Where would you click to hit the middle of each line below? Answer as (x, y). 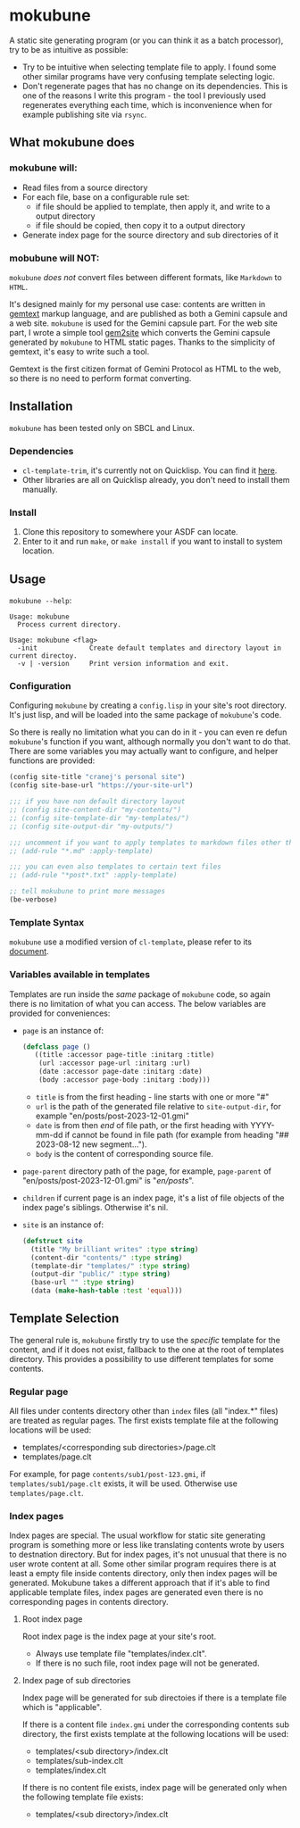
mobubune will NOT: (54, 258)
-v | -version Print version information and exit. (123, 664)
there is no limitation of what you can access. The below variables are (137, 1003)
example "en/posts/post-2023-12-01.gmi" (112, 1116)
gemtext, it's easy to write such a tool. (79, 351)
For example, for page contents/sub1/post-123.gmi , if (108, 1475)
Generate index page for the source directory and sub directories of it (150, 235)
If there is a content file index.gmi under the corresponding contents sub (156, 1724)
